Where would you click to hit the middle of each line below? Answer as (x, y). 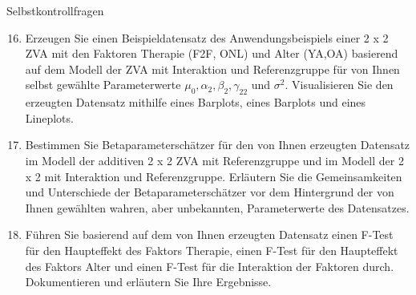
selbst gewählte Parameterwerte (103, 85)
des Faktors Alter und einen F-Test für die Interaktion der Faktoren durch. (210, 266)
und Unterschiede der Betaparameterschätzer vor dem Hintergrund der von (210, 192)
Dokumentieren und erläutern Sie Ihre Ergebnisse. (148, 282)
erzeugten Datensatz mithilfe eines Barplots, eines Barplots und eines (196, 102)
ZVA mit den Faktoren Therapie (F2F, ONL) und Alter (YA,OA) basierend (212, 53)
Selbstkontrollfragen (55, 10)
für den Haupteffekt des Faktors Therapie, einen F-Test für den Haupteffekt (212, 250)
